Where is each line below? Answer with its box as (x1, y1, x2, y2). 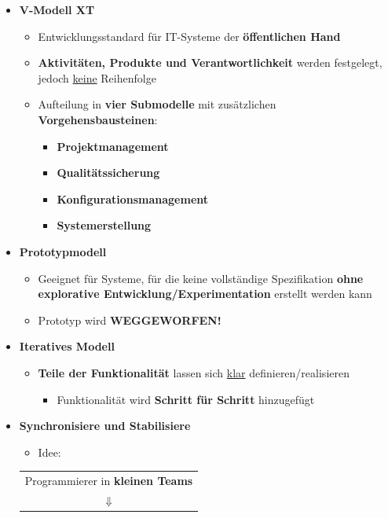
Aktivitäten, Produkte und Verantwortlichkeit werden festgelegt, (38, 54, 383, 71)
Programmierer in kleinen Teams (24, 472, 193, 489)
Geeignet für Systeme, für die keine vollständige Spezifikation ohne (38, 270, 364, 286)
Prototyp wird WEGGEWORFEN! (38, 311, 221, 328)
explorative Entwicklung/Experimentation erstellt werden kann (38, 285, 372, 302)
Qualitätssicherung (57, 164, 160, 181)
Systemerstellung (57, 217, 152, 233)
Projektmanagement (57, 138, 169, 154)
